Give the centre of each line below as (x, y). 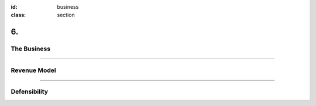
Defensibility (30, 92)
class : (18, 15)
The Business (31, 49)
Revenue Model (34, 70)
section (66, 15)
